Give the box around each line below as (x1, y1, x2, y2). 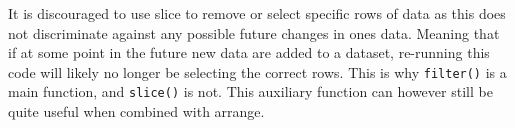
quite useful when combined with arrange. (8, 101, 265, 122)
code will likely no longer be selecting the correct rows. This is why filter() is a (8, 61, 507, 82)
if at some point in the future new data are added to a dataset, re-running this (8, 42, 490, 63)
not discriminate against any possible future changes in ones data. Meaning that (8, 22, 500, 43)
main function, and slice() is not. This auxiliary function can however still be (8, 81, 493, 102)
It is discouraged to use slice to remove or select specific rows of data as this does (8, 3, 506, 23)
